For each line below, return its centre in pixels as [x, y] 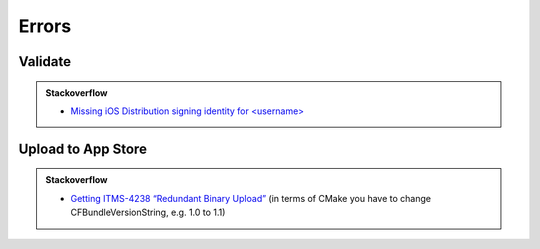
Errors [45, 26]
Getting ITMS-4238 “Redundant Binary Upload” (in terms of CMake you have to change [251, 198]
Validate [45, 61]
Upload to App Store [82, 148]
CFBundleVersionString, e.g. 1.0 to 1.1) [148, 212]
